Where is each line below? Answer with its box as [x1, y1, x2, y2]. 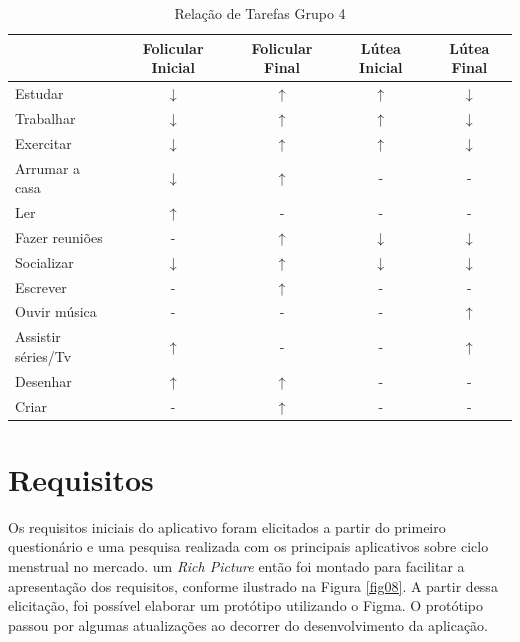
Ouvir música [15, 301, 97, 322]
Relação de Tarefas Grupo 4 [174, 3, 346, 23]
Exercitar [15, 132, 72, 153]
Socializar [15, 251, 74, 272]
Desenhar [15, 370, 72, 391]
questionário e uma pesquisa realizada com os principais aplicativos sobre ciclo [8, 536, 489, 557]
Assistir [15, 326, 61, 347]
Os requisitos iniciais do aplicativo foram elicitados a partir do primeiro [8, 516, 446, 537]
